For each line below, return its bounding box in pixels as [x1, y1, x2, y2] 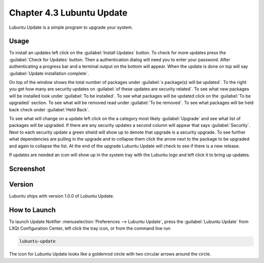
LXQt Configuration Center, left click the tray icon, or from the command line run [9, 225, 171, 231]
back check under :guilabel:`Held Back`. [9, 106, 90, 112]
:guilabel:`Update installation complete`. [9, 70, 89, 76]
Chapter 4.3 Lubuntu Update [9, 7, 128, 18]
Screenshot [9, 164, 45, 173]
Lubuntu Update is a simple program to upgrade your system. [9, 24, 133, 30]
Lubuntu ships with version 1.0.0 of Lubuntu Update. [9, 193, 114, 199]
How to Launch [9, 205, 56, 214]
